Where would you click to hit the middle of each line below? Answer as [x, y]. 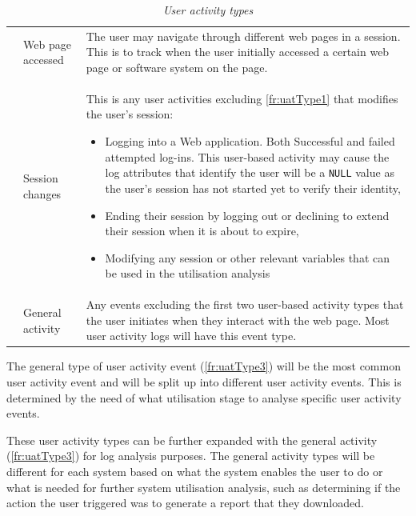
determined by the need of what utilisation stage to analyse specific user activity [204, 397]
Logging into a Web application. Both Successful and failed [250, 141]
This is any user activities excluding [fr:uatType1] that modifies [242, 98]
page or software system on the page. [177, 68]
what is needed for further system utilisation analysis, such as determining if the [204, 487]
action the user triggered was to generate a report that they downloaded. [185, 503]
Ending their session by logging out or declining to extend [247, 215]
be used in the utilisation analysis [188, 273]
